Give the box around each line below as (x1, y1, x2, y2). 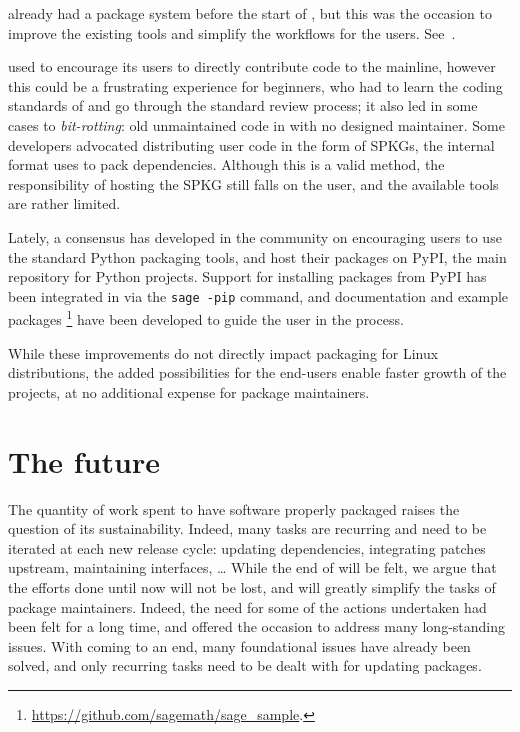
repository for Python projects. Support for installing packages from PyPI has (8, 266, 487, 287)
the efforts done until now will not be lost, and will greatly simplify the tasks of (8, 576, 496, 597)
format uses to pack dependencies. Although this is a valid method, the (8, 154, 445, 175)
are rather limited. (8, 193, 121, 214)
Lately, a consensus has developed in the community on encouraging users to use (8, 226, 502, 247)
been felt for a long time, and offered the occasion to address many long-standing (8, 616, 506, 637)
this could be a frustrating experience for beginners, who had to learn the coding (8, 75, 503, 96)
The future (8, 440, 160, 481)
